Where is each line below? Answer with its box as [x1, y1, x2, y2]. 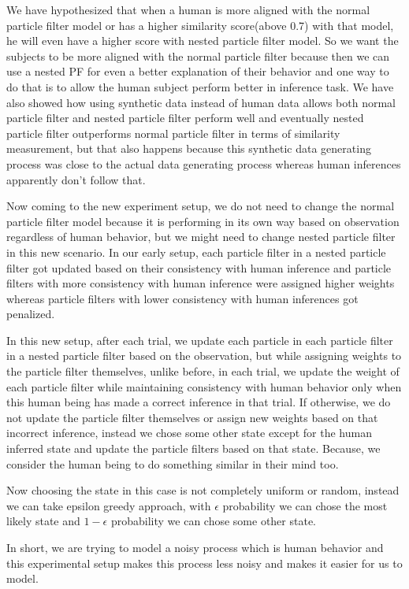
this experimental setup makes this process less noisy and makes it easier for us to [6, 554, 403, 571]
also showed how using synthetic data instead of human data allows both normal [6, 94, 396, 110]
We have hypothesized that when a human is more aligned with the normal [6, 2, 370, 17]
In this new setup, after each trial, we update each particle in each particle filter [6, 332, 393, 348]
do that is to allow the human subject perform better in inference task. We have [6, 78, 394, 94]
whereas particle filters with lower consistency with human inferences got [6, 290, 359, 306]
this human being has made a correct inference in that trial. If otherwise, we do [6, 394, 391, 410]
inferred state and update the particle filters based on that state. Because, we [6, 440, 381, 457]
